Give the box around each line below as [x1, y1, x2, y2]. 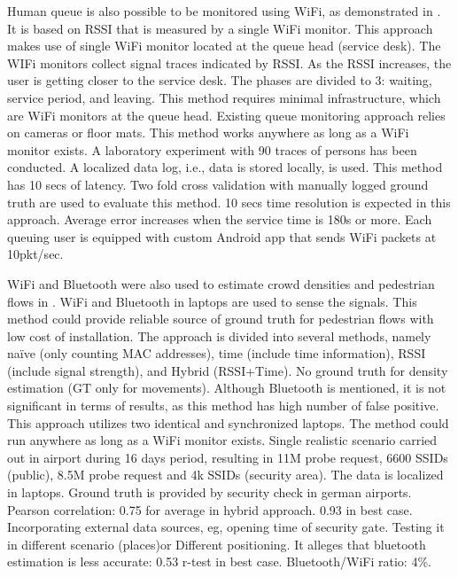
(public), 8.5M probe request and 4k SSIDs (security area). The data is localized [7, 465, 444, 484]
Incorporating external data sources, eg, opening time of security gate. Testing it [7, 518, 445, 536]
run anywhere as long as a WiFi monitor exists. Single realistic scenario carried [7, 431, 438, 449]
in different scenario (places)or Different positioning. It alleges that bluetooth [7, 534, 426, 553]
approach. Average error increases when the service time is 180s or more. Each [7, 210, 432, 229]
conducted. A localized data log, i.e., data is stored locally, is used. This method [7, 158, 443, 176]
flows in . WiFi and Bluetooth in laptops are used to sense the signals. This [7, 292, 417, 310]
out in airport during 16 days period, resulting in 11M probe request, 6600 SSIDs [7, 448, 448, 466]
